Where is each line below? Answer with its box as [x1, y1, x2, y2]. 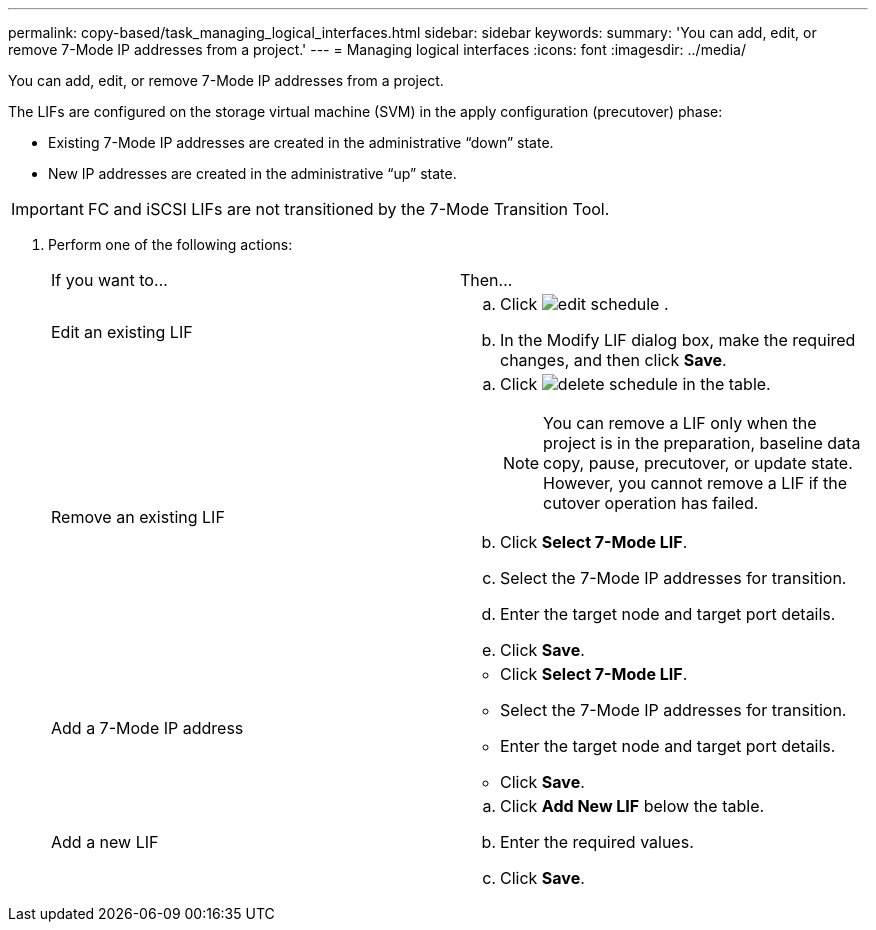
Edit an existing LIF [51, 322, 193, 342]
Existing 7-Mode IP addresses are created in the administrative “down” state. [48, 134, 554, 151]
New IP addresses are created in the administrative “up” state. [48, 165, 457, 182]
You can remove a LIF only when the [543, 413, 817, 433]
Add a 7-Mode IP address [51, 718, 244, 738]
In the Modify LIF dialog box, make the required [500, 330, 856, 350]
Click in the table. [500, 374, 771, 394]
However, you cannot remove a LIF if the [543, 473, 847, 493]
